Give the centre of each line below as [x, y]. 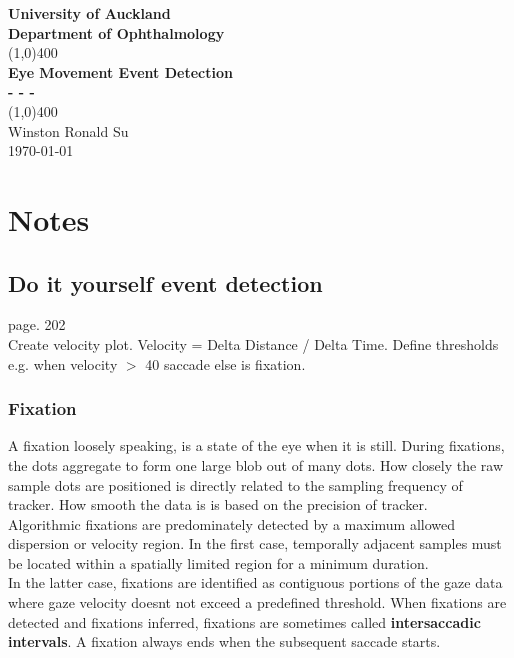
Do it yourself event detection [165, 282]
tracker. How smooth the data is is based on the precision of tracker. [218, 504]
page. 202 [37, 324]
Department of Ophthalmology [116, 32]
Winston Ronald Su [68, 130]
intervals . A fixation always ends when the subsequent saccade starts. [224, 641]
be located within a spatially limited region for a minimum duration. [218, 562]
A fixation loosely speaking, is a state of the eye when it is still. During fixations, [256, 445]
